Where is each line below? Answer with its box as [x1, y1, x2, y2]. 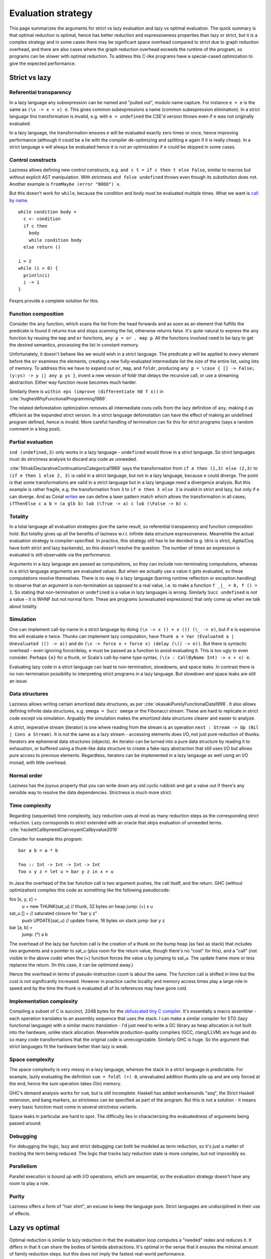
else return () [23, 244, 61, 250]
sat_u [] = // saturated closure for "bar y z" [9, 911, 97, 917]
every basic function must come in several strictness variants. [9, 1104, 138, 1110]
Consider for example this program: [9, 836, 83, 842]
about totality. [9, 603, 38, 609]
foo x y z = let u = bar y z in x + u [18, 869, 114, 875]
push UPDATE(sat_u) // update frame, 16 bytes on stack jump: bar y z [22, 917, 165, 924]
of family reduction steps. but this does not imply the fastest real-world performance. [9, 1251, 186, 1257]
